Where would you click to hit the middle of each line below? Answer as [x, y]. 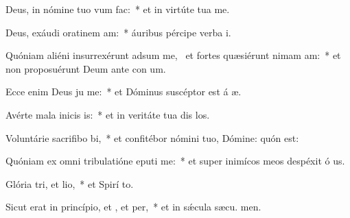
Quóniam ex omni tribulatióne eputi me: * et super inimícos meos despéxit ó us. [175, 161]
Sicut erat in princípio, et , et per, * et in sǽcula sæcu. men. [133, 207]
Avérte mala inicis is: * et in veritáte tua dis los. [108, 114]
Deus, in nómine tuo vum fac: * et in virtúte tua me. [118, 9]
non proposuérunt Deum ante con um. [86, 68]
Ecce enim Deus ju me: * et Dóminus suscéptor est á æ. [124, 92]
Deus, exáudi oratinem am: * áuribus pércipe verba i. [118, 32]
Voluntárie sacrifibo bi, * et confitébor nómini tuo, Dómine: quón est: [152, 137]
